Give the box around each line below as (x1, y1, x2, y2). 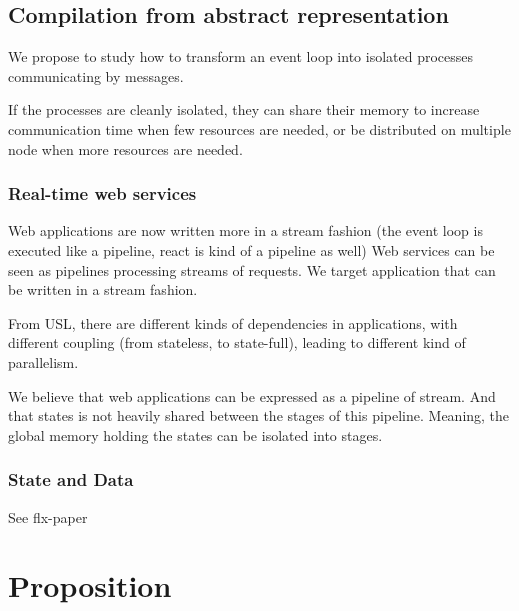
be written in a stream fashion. (8, 279, 198, 300)
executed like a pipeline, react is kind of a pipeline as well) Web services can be (8, 239, 495, 260)
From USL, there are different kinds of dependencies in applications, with (8, 312, 458, 333)
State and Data (8, 467, 134, 492)
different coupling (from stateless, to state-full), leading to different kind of (8, 332, 466, 353)
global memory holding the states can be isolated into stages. (8, 424, 383, 445)
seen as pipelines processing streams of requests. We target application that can (8, 259, 496, 280)
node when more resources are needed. (8, 138, 243, 159)
